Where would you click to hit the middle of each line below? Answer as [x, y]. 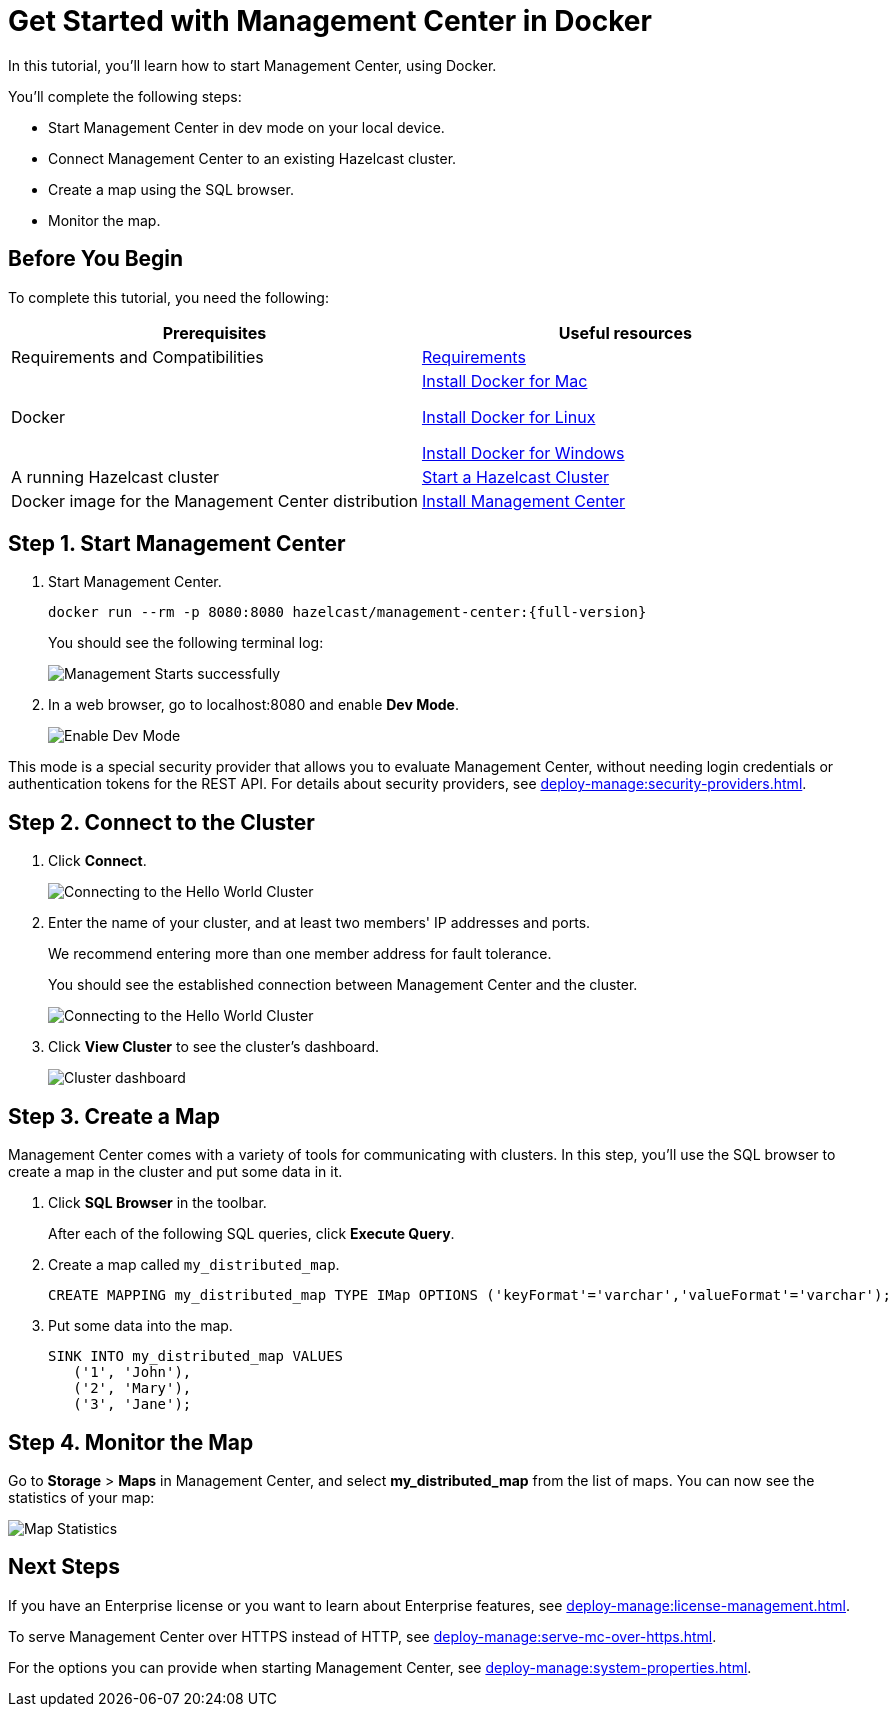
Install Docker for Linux [508, 416]
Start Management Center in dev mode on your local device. [246, 127]
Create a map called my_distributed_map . [194, 1265]
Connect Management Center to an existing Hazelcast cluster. [252, 158]
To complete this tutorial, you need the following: [168, 297]
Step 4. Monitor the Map [131, 1442]
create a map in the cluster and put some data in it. [175, 1172]
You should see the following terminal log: [186, 643]
